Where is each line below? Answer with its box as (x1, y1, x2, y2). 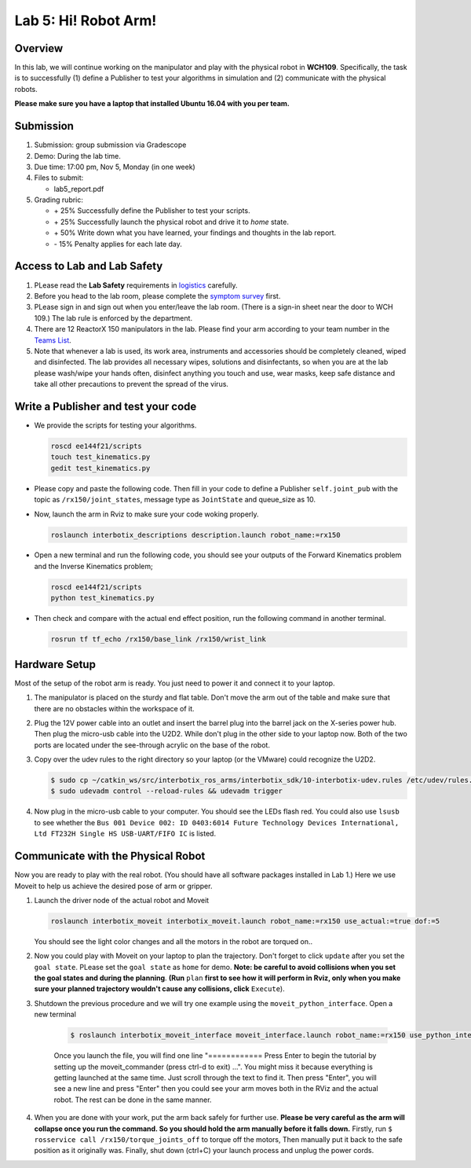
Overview (14, 42, 64, 55)
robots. (14, 84, 38, 94)
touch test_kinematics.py (50, 453, 151, 461)
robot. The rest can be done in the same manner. (53, 1095, 212, 1104)
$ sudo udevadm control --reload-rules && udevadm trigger (50, 787, 283, 795)
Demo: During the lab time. (34, 151, 122, 160)
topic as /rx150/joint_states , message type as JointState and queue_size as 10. (34, 495, 316, 505)
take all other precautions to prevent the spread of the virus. (34, 380, 229, 389)
